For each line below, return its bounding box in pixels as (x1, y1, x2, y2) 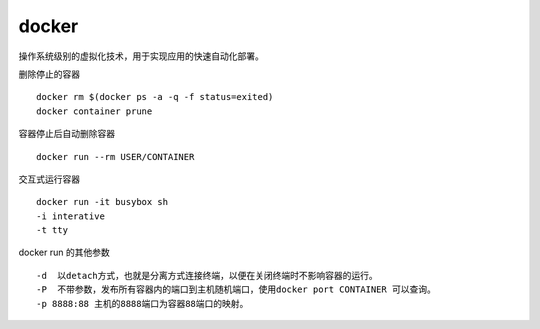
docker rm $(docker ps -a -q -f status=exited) (36, 91, 274, 103)
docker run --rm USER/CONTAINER (36, 151, 195, 162)
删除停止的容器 (18, 68, 80, 80)
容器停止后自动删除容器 (18, 128, 115, 140)
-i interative (36, 210, 105, 222)
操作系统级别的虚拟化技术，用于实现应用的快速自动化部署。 (18, 50, 264, 62)
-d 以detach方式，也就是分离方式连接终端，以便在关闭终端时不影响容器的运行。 (36, 270, 379, 281)
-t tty (36, 225, 69, 236)
